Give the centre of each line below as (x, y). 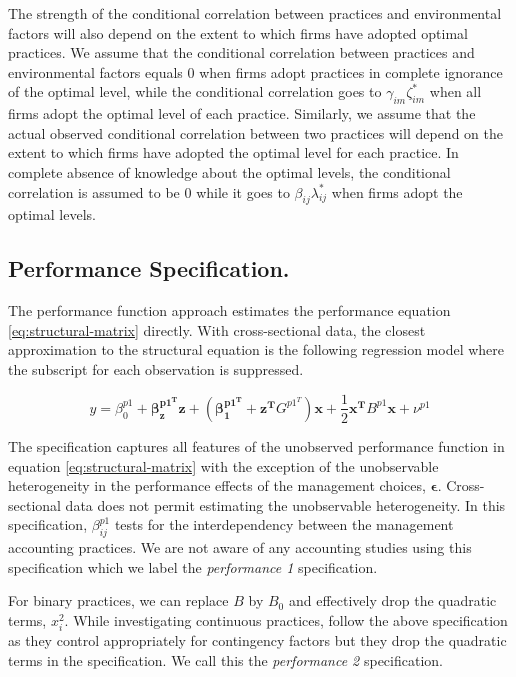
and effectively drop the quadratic (392, 600)
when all (455, 91)
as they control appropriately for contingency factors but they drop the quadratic (257, 640)
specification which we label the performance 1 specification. (193, 566)
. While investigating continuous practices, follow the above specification (286, 619)
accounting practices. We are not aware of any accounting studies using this (240, 547)
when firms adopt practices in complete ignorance (351, 71)
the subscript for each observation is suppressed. (156, 368)
